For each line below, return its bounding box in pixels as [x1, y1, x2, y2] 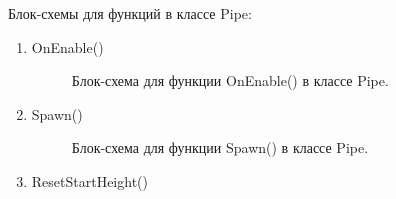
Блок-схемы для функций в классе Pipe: [8, 3, 252, 23]
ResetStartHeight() [31, 170, 148, 191]
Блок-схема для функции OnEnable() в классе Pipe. [71, 70, 389, 91]
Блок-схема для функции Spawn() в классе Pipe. [71, 137, 369, 158]
